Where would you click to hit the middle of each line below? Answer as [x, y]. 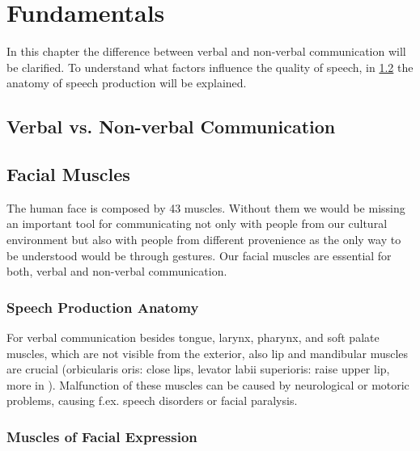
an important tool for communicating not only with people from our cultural [197, 223]
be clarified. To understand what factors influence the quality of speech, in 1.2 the [210, 67]
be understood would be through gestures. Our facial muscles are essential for [199, 255]
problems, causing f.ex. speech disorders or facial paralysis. [152, 400]
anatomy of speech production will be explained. [127, 83]
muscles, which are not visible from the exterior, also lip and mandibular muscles [208, 353]
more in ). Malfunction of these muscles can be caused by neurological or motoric [208, 384]
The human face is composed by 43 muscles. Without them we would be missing [206, 207]
